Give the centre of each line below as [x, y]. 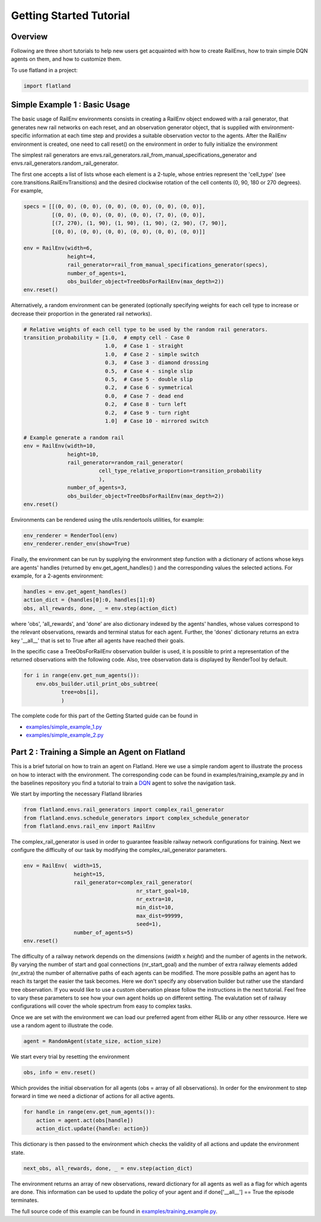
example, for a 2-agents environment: [57, 576]
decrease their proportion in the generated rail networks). [81, 314]
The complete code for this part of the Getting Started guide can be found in [105, 716]
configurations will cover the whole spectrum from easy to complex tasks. [102, 1006]
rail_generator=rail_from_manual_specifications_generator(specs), [168, 265]
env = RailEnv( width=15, [63, 866]
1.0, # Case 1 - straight [144, 346]
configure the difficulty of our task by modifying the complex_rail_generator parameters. [119, 850]
